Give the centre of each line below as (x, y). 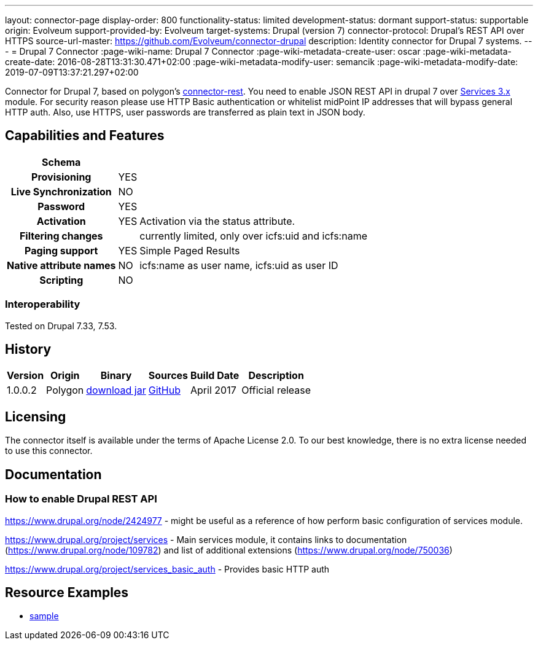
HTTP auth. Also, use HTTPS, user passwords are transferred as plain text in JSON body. (185, 112)
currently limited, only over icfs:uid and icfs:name (253, 236)
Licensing (36, 416)
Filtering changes (61, 236)
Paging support (61, 250)
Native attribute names (61, 265)
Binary (116, 376)
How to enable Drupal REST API (81, 499)
